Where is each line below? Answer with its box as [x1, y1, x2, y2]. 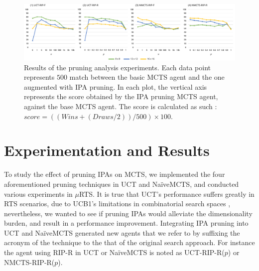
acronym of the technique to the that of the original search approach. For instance [4, 237, 255, 248]
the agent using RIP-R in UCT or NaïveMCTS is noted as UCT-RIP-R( [4, 247, 225, 258]
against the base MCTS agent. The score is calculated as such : [24, 101, 217, 111]
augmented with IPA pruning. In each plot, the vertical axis [24, 81, 207, 92]
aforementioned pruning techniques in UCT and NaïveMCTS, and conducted [4, 178, 239, 189]
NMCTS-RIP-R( [4, 257, 55, 267]
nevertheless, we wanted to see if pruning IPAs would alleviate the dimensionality [4, 208, 253, 218]
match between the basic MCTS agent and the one [69, 72, 225, 82]
